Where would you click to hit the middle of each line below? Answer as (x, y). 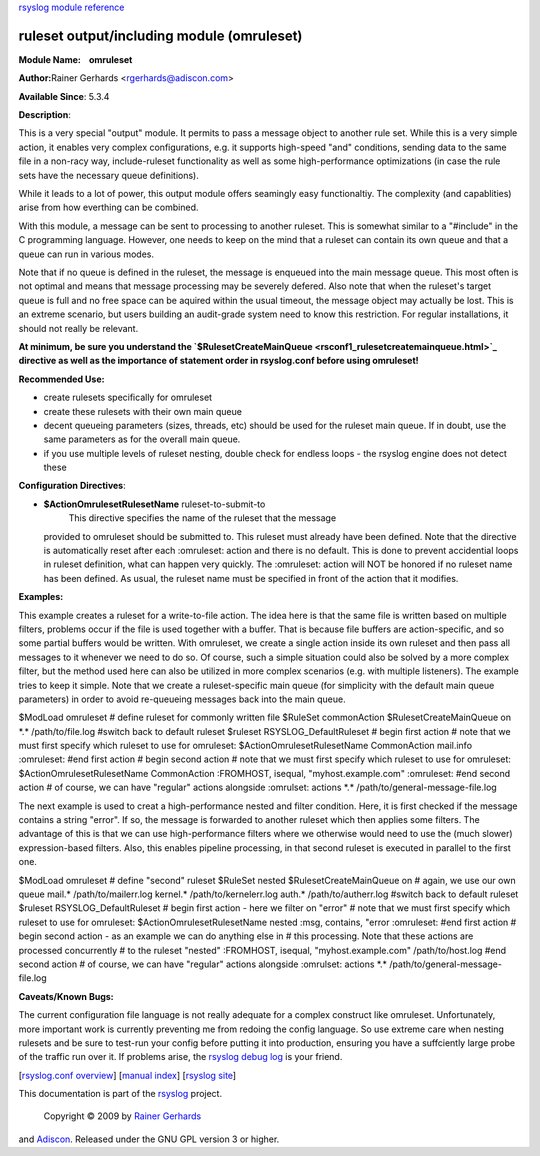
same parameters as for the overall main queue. (142, 439)
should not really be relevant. (78, 328)
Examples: (41, 597)
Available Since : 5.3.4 (64, 96)
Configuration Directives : (72, 486)
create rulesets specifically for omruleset (128, 397)
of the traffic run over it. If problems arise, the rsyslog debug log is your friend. (180, 1057)
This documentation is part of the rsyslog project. (120, 1094)
